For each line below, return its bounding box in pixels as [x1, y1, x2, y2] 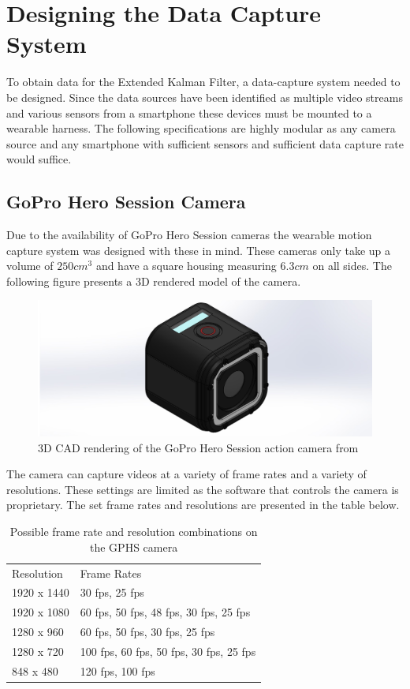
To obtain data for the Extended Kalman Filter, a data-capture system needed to [6, 73, 401, 90]
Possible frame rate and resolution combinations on [9, 523, 258, 540]
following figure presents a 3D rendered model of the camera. [6, 272, 301, 289]
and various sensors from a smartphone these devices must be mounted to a [6, 104, 372, 121]
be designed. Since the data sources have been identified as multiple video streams [6, 88, 403, 105]
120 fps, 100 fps [80, 662, 155, 679]
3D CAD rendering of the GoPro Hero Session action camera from [38, 439, 359, 455]
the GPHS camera [90, 538, 178, 555]
